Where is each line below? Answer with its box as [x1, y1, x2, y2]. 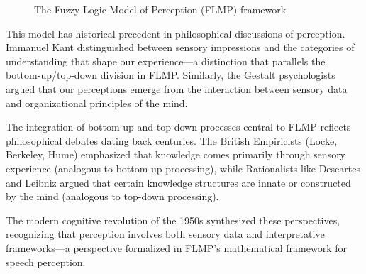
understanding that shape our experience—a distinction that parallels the [6, 53, 326, 68]
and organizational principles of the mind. [6, 95, 188, 110]
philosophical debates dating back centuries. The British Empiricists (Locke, [6, 133, 338, 148]
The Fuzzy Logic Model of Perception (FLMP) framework [34, 2, 287, 16]
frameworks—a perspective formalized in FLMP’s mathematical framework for [6, 240, 347, 255]
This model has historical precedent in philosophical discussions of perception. [6, 26, 345, 40]
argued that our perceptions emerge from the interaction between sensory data [6, 81, 348, 96]
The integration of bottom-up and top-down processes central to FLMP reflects [6, 119, 351, 134]
